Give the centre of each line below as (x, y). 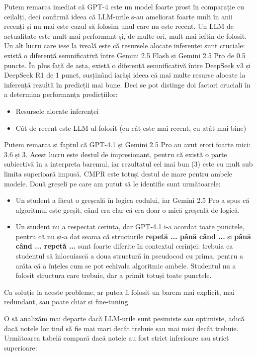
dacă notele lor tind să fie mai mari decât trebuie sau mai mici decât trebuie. (121, 328)
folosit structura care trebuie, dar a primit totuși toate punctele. (114, 275)
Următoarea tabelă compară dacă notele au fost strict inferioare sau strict (117, 338)
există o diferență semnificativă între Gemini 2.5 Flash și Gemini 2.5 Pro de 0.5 (125, 55)
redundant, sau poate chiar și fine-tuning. (67, 302)
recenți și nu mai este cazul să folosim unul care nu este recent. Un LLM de (119, 26)
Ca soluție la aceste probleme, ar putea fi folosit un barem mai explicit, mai (119, 292)
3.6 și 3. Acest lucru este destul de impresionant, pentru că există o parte (116, 154)
